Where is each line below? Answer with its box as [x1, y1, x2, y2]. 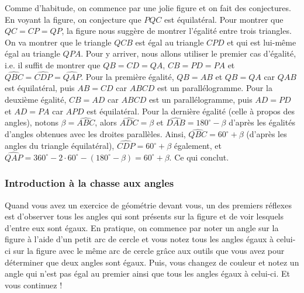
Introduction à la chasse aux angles [5, 176, 174, 190]
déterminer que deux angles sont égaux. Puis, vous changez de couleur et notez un [5, 256, 299, 268]
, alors [95, 116, 117, 128]
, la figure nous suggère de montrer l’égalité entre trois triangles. [61, 25, 292, 37]
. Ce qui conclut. [169, 151, 229, 163]
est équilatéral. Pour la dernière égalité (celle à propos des [87, 104, 295, 117]
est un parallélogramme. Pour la [157, 82, 272, 94]
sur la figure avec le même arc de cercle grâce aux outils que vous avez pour [13, 245, 285, 256]
